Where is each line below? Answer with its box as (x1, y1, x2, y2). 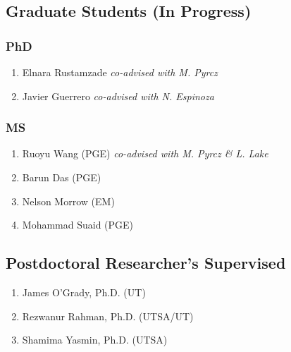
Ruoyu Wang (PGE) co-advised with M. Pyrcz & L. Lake (22, 146, 268, 161)
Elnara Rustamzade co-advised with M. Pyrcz (22, 65, 218, 79)
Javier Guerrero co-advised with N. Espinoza (22, 88, 214, 103)
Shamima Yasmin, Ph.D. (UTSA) (22, 332, 168, 347)
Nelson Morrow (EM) (22, 193, 115, 208)
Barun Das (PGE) (22, 170, 101, 184)
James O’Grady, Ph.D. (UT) (22, 284, 146, 299)
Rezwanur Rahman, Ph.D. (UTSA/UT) (22, 308, 194, 323)
